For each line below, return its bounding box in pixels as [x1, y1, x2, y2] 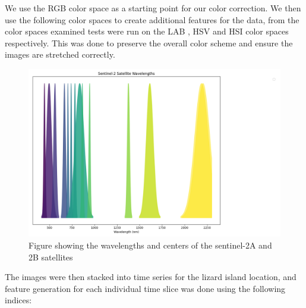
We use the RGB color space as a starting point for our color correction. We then [5, 2, 301, 14]
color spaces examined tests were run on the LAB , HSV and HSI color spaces [5, 25, 289, 37]
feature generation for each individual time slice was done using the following [5, 282, 286, 294]
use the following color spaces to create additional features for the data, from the [5, 13, 299, 26]
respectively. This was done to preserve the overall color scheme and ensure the [5, 36, 293, 49]
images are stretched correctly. [5, 48, 115, 61]
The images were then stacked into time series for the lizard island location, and [5, 271, 296, 283]
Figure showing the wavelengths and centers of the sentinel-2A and [29, 238, 272, 251]
